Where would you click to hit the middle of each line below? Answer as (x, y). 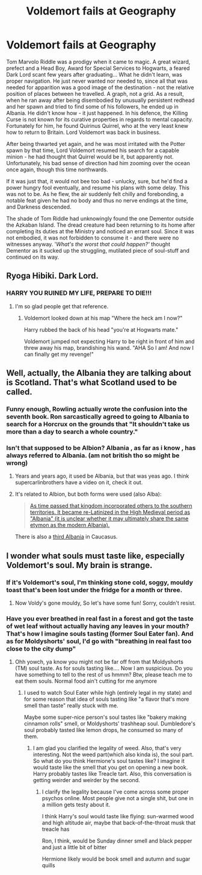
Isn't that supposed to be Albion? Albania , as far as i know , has (101, 447)
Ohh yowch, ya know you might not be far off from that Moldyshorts (99, 662)
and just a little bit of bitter (74, 847)
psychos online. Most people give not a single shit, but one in (118, 798)
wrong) (17, 463)
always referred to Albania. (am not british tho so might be (93, 455)
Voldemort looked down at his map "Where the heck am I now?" (103, 318)
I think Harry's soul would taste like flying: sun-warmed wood (118, 817)
